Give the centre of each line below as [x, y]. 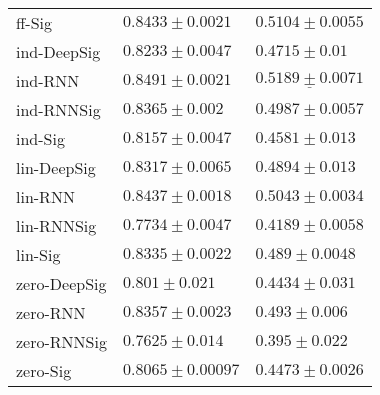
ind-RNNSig [58, 109]
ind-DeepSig [58, 51]
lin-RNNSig [56, 225]
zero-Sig [44, 370]
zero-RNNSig [61, 341]
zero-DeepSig [61, 283]
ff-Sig [34, 22]
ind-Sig [40, 138]
